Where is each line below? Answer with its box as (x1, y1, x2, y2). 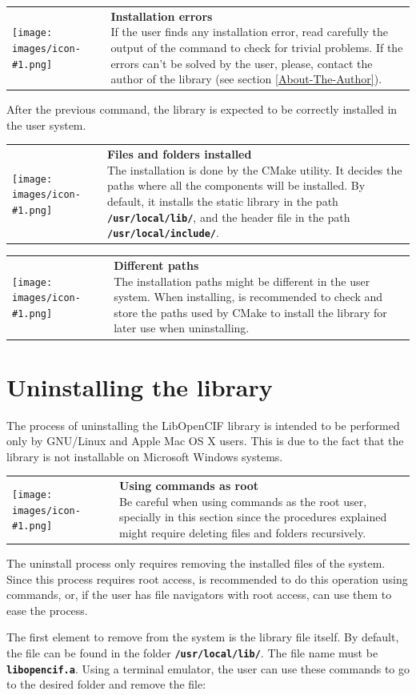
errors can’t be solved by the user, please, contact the (110, 54, 373, 71)
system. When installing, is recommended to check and (114, 288, 383, 305)
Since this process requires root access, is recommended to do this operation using (6, 570, 408, 587)
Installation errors (110, 7, 213, 24)
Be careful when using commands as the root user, (119, 492, 367, 509)
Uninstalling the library (6, 370, 273, 403)
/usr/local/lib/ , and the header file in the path (106, 208, 350, 225)
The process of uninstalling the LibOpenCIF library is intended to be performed (6, 416, 400, 433)
